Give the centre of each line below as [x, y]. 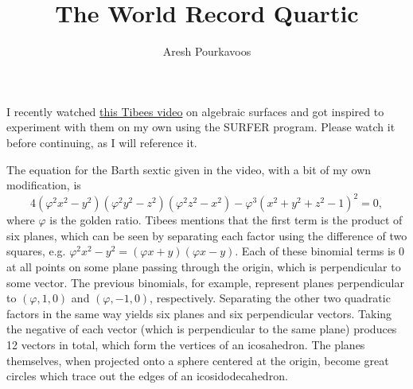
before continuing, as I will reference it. [102, 142]
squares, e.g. [36, 251]
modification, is [44, 185]
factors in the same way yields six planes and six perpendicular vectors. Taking [199, 313]
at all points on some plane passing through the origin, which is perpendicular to [204, 266]
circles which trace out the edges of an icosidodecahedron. [147, 376]
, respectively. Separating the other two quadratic [270, 298]
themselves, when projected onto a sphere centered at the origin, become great [198, 360]
